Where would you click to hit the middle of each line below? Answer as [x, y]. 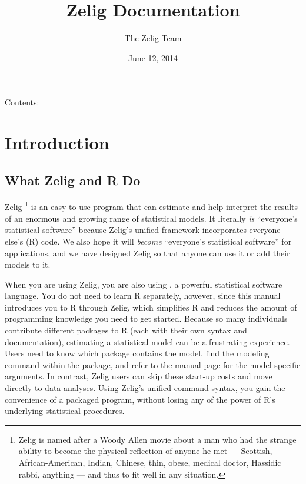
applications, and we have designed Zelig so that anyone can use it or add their [147, 253]
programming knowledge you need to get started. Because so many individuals [146, 318]
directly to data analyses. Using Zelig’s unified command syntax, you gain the [145, 388]
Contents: [22, 102]
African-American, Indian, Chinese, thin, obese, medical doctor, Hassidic [150, 463]
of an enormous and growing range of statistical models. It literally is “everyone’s [151, 218]
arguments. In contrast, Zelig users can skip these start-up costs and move [139, 376]
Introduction [57, 143]
